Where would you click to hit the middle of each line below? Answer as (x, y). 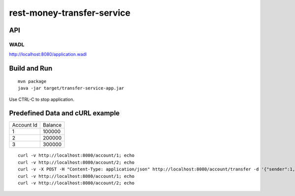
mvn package (32, 81)
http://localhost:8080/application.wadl (48, 55)
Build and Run (31, 69)
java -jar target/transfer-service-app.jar (71, 88)
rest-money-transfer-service (70, 13)
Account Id (25, 125)
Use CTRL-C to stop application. (42, 99)
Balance (52, 125)
